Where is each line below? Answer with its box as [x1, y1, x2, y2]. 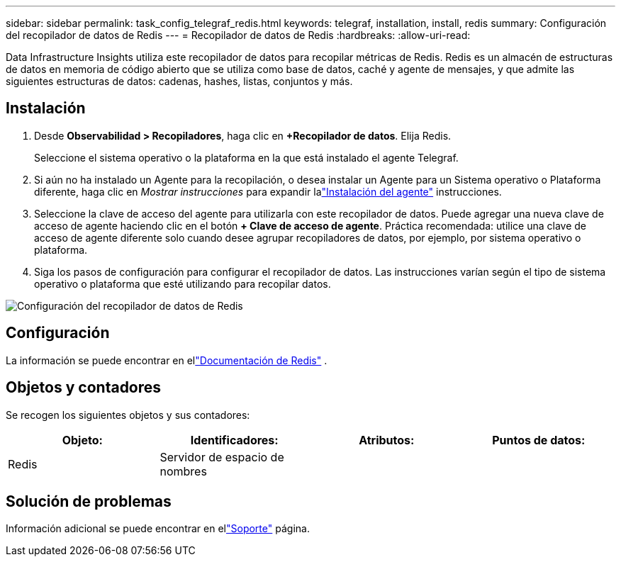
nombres [160, 463, 207, 478]
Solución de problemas [6, 492, 172, 510]
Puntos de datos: [492, 432, 586, 447]
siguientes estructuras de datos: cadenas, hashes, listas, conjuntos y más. [6, 75, 353, 87]
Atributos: [359, 432, 415, 447]
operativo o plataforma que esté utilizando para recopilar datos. [34, 277, 331, 290]
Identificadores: [190, 432, 279, 447]
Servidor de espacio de [160, 449, 284, 464]
